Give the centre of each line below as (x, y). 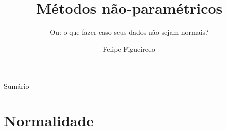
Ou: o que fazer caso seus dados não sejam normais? (129, 32)
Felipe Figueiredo (129, 48)
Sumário (17, 86)
